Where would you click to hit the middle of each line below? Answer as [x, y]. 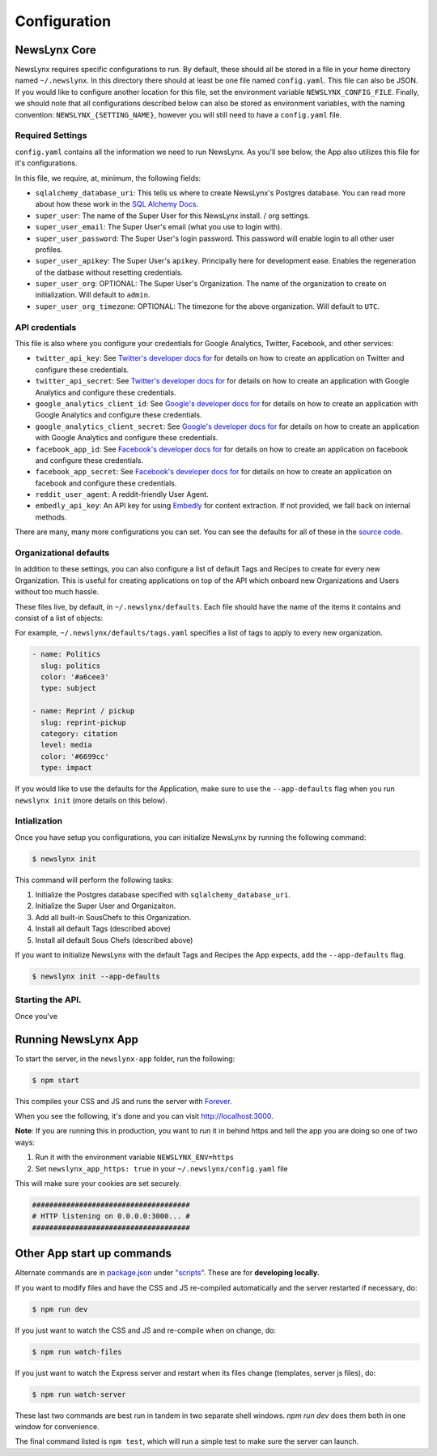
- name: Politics [66, 654]
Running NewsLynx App [77, 1039]
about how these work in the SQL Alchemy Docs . [117, 204]
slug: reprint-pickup [84, 722]
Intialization [39, 821]
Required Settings [51, 135]
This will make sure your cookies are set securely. [98, 1183]
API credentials [46, 327]
